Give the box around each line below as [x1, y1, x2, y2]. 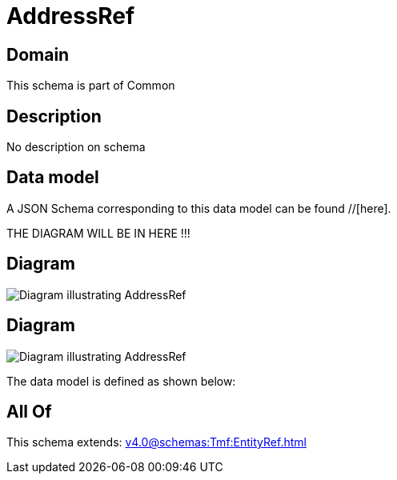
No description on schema [6, 140, 146, 154]
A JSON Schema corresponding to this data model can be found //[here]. [6, 201, 391, 215]
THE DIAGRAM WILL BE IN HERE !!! [6, 226, 190, 240]
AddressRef [6, 2, 135, 30]
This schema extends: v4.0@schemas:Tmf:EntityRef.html [6, 435, 307, 450]
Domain [6, 44, 70, 65]
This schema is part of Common [6, 78, 175, 93]
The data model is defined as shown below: [6, 374, 236, 388]
